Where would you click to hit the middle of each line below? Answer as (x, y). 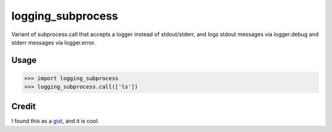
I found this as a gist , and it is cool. (55, 121)
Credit (24, 106)
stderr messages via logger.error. (53, 42)
